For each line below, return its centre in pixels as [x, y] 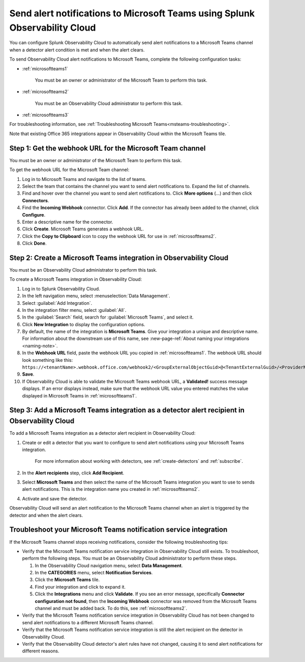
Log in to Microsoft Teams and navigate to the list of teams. [84, 179]
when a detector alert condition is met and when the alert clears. [77, 50]
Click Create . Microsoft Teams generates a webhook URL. [83, 229]
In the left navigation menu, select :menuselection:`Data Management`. [96, 296]
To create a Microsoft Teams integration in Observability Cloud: [76, 279]
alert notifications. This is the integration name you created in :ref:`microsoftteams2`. [111, 489]
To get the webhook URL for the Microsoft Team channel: [69, 170]
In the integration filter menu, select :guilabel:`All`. [74, 310]
